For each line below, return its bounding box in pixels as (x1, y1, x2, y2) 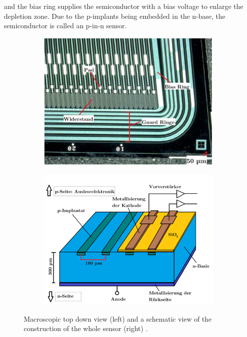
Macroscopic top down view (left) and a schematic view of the (24, 313, 212, 324)
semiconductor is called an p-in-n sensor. (4, 20, 127, 31)
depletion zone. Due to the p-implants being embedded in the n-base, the (4, 10, 225, 21)
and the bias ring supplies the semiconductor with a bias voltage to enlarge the (4, 1, 244, 11)
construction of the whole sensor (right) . (24, 323, 148, 334)
